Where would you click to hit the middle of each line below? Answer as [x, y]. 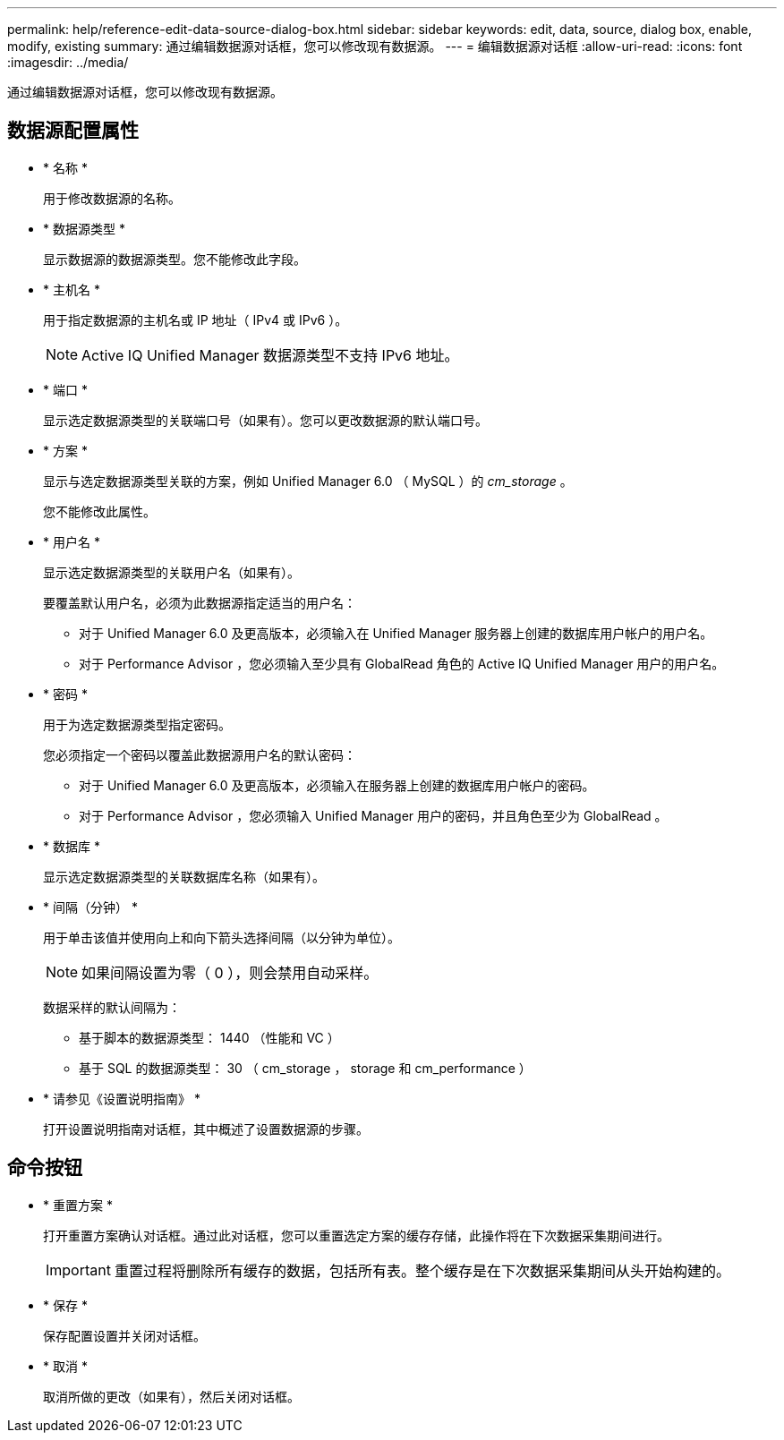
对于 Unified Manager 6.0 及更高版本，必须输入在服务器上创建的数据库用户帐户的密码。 [337, 785]
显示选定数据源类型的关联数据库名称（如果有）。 [184, 876]
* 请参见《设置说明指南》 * [122, 1098]
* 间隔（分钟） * [90, 907]
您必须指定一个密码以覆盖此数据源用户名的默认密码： [200, 754]
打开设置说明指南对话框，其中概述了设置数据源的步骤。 [206, 1129]
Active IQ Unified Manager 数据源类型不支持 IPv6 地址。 [270, 355]
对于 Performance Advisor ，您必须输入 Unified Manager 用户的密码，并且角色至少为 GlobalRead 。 [373, 815]
